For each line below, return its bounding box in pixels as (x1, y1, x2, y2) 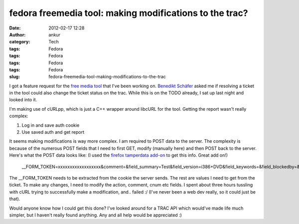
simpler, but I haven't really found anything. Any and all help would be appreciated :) (9, 212, 182, 218)
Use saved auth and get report (21, 129, 85, 135)
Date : (9, 25, 21, 31)
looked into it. (9, 97, 37, 103)
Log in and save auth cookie (21, 122, 80, 128)
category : (9, 39, 30, 45)
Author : (9, 31, 26, 37)
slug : (9, 74, 20, 80)
